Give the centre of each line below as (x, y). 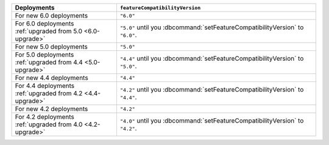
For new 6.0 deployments (51, 15)
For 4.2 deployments (44, 117)
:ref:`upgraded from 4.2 (49, 93)
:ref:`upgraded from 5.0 (48, 31)
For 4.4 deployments (45, 86)
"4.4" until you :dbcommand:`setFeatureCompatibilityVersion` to (212, 59)
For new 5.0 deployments (51, 47)
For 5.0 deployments (44, 55)
